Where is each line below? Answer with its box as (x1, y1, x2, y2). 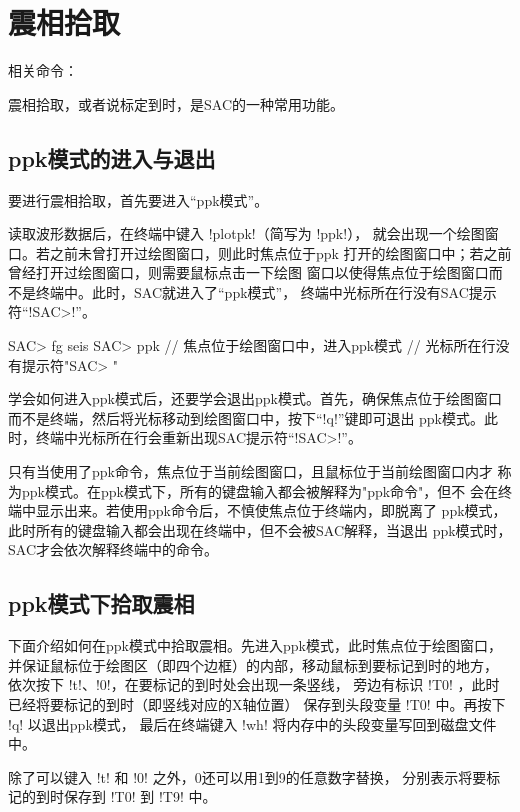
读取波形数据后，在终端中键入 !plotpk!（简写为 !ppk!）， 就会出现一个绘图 (8, 223, 485, 244)
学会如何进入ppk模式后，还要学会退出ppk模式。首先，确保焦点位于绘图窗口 (8, 388, 502, 409)
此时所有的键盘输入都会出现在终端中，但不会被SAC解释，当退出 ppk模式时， (8, 519, 512, 540)
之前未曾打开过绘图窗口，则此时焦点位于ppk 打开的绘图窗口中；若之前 (49, 242, 512, 263)
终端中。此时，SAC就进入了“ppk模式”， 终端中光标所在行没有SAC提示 (35, 281, 497, 302)
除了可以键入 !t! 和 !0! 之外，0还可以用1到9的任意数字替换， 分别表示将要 (8, 766, 487, 787)
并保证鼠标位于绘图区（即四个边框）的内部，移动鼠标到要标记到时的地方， (8, 654, 498, 675)
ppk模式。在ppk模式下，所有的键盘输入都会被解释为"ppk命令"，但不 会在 (21, 480, 499, 501)
